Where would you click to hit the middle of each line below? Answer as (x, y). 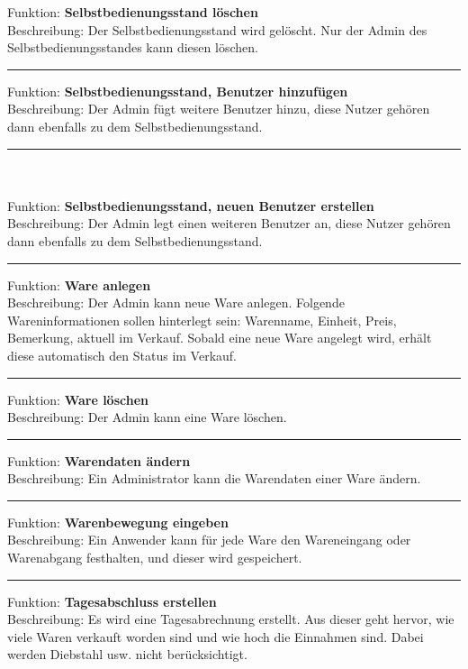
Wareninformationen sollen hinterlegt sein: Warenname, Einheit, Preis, (202, 320)
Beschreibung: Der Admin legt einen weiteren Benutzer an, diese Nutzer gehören (229, 223)
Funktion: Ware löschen (78, 399)
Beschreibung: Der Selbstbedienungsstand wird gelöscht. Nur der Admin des (217, 29)
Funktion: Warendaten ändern (99, 460)
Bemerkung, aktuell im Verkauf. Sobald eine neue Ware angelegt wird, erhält (220, 338)
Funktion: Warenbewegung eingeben (118, 522)
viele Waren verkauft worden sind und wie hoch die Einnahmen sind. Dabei (216, 636)
